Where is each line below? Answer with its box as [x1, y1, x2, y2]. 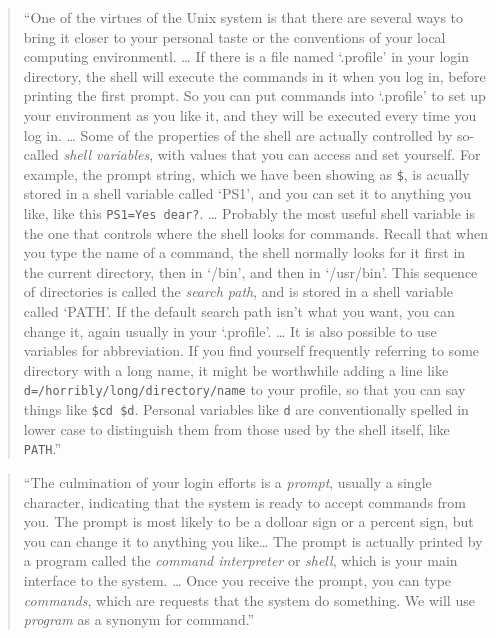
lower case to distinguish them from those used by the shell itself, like [23, 418, 450, 439]
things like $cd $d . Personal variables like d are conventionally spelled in [23, 399, 469, 420]
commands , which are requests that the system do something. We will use [23, 589, 475, 610]
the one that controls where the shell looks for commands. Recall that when [23, 222, 488, 243]
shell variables [63, 144, 150, 165]
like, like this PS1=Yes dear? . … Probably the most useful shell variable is [23, 203, 475, 223]
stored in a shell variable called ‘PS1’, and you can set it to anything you [23, 183, 472, 204]
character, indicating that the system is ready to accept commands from [23, 491, 466, 512]
